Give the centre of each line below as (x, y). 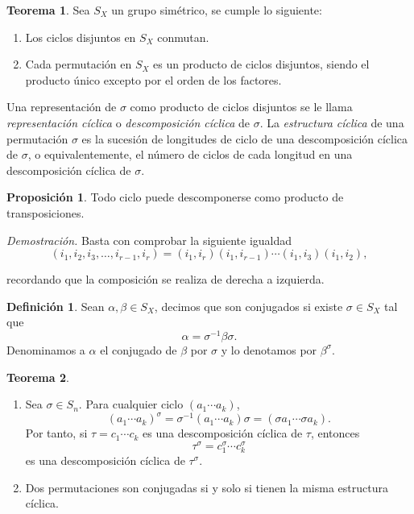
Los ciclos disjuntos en (81, 37)
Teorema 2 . (38, 377)
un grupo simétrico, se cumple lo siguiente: (217, 10)
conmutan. (183, 37)
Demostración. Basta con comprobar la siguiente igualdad (149, 240)
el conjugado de (139, 349)
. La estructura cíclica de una (332, 122)
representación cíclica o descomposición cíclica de (128, 122)
